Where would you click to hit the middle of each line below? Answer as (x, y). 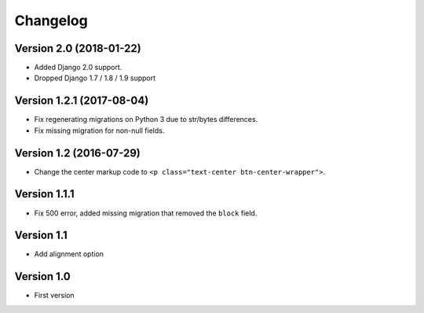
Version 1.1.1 (44, 194)
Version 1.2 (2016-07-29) (78, 153)
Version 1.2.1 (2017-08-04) (82, 101)
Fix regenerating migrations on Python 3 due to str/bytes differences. (146, 120)
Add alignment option (69, 254)
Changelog (51, 20)
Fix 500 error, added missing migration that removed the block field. (146, 213)
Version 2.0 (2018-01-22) (78, 48)
